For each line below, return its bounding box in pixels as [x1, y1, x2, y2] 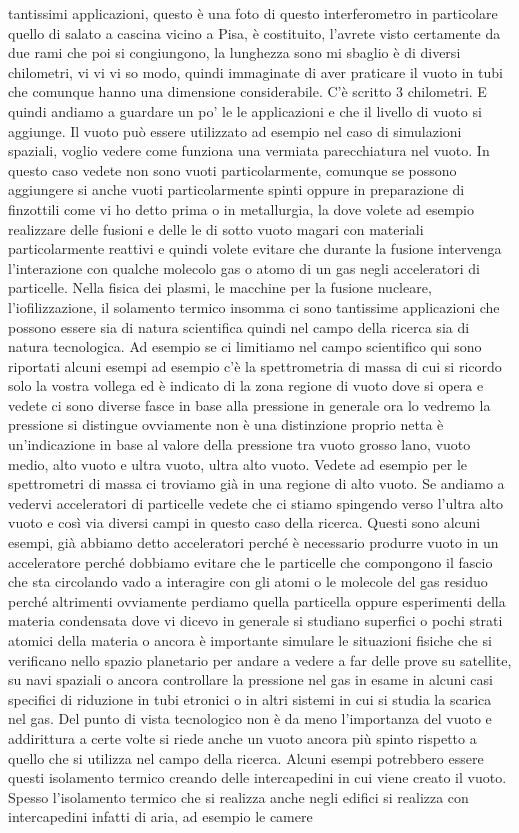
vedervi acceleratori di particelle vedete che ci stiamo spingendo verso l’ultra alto [8, 492, 504, 513]
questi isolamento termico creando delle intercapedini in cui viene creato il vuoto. [8, 767, 507, 788]
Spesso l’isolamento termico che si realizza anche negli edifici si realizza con [8, 786, 469, 807]
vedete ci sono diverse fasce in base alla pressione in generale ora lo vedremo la [8, 394, 491, 415]
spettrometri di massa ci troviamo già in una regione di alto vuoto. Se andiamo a [8, 473, 505, 494]
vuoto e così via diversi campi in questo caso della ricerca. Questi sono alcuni [8, 512, 481, 533]
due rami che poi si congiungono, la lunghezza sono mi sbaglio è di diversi [8, 42, 461, 63]
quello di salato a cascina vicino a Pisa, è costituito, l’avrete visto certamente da [8, 22, 501, 43]
